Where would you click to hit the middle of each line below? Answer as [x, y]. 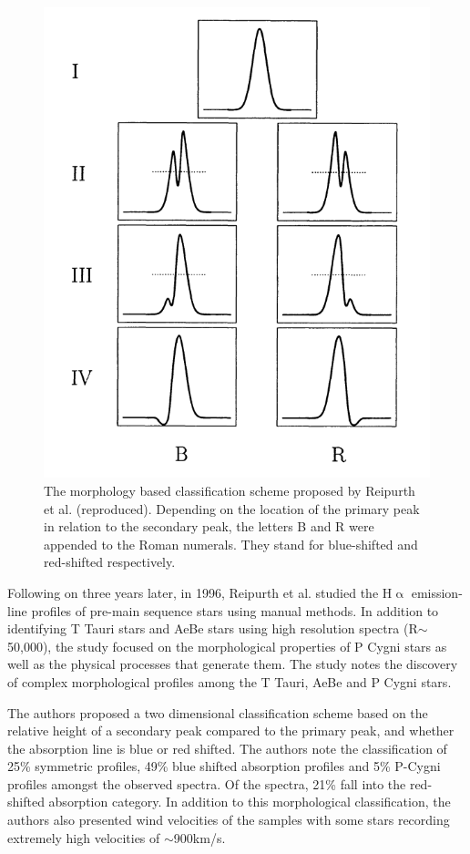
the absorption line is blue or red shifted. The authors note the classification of [227, 748]
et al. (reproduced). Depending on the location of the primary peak [232, 508]
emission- [437, 592]
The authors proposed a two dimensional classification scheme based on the [218, 712]
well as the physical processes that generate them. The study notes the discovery [233, 664]
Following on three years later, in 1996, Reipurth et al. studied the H [200, 592]
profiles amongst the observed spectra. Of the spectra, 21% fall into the [207, 783]
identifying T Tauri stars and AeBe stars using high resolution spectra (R [213, 628]
